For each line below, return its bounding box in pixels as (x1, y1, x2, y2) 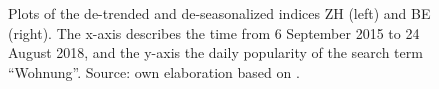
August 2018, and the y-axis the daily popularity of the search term (8, 42, 423, 63)
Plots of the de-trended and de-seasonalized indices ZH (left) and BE (8, 3, 431, 23)
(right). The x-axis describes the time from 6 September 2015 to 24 (8, 22, 420, 43)
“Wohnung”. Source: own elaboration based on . (8, 61, 300, 82)
